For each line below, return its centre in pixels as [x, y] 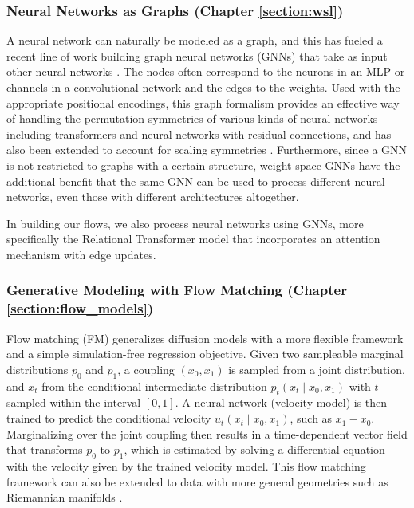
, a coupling [146, 369]
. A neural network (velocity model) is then [281, 402]
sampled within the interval [74, 402]
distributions [37, 369]
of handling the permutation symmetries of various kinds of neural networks [192, 118]
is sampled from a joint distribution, [317, 369]
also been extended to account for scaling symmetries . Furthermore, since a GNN [207, 150]
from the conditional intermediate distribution [154, 386]
